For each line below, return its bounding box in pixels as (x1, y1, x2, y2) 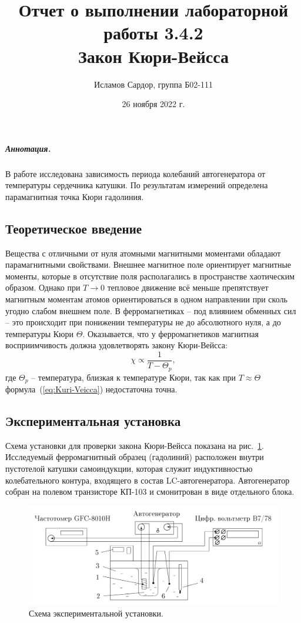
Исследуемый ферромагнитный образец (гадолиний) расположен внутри (5, 451, 264, 463)
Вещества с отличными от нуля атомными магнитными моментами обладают (5, 246, 281, 259)
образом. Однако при (5, 281, 81, 294)
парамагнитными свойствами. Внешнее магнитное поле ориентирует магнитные (5, 258, 292, 271)
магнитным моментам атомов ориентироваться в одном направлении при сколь (5, 293, 287, 305)
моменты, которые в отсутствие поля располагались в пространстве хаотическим (5, 269, 295, 282)
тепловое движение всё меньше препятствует (107, 281, 269, 294)
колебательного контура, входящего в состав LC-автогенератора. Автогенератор (5, 474, 290, 486)
